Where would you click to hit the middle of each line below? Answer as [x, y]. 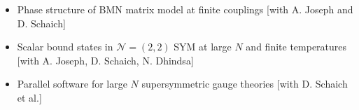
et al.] [29, 97]
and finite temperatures [296, 47]
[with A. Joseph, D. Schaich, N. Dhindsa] [105, 60]
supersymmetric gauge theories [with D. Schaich [245, 84]
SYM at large [203, 47]
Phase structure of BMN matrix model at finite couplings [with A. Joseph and [185, 9]
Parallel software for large [72, 84]
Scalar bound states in [65, 47]
